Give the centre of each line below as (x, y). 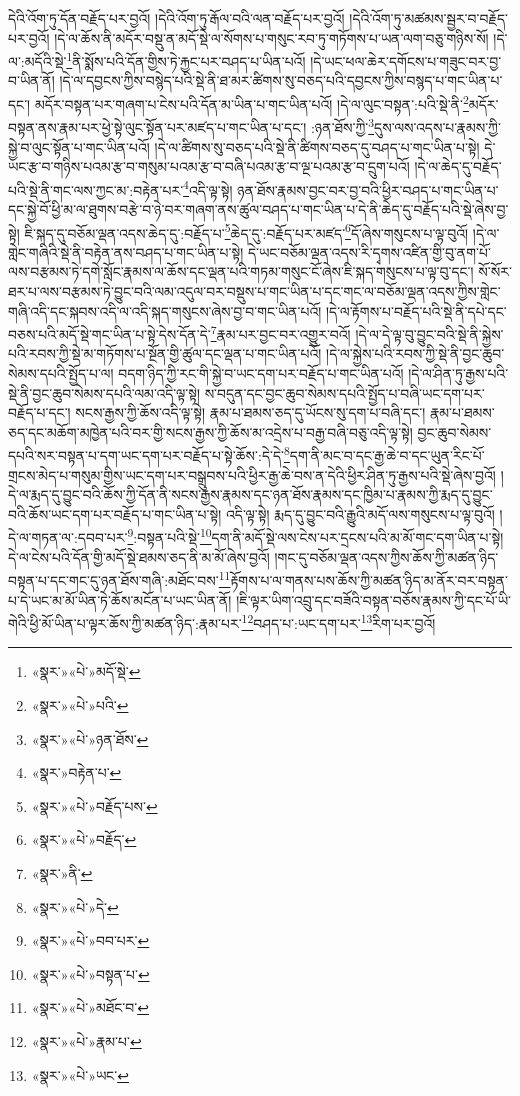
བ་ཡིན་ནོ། (31, 80)
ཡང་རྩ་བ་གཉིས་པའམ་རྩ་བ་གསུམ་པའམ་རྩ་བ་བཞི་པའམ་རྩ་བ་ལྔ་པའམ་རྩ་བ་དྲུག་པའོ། (209, 166)
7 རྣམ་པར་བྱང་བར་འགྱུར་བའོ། (280, 332)
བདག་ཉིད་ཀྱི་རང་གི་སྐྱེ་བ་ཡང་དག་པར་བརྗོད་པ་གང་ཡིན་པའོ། (261, 373)
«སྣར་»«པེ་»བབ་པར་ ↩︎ (90, 940)
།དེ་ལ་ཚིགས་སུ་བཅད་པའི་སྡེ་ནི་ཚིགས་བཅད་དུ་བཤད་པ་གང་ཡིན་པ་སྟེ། (317, 146)
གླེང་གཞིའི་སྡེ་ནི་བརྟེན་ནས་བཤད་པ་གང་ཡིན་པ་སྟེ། (126, 251)
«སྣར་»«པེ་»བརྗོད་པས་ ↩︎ (94, 805)
